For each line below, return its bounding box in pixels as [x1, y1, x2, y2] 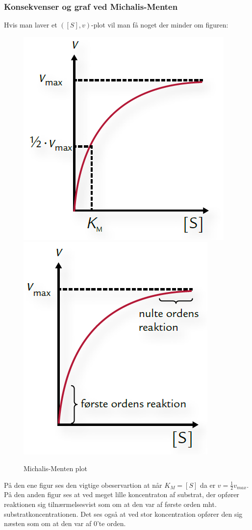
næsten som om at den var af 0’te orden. [4, 518, 126, 529]
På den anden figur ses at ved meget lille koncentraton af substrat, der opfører [4, 489, 239, 500]
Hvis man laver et [4, 20, 57, 30]
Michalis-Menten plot [24, 463, 87, 473]
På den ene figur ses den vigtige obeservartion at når [4, 479, 162, 490]
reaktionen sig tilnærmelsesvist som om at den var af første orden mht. [4, 499, 217, 509]
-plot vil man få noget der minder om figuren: [91, 20, 228, 30]
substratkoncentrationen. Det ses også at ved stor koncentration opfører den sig [4, 508, 243, 519]
